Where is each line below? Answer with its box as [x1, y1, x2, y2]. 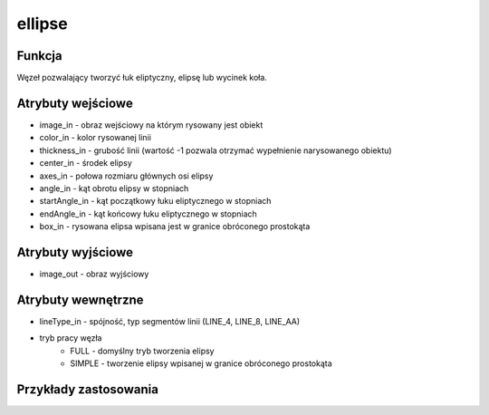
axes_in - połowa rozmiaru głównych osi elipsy [39, 170, 214, 181]
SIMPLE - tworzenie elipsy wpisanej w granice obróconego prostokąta [70, 358, 332, 369]
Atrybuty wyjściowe [16, 245, 134, 260]
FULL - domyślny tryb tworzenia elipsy [70, 345, 215, 356]
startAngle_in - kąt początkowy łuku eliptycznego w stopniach [39, 196, 272, 207]
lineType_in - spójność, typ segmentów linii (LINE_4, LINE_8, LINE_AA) [39, 315, 301, 326]
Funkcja [16, 48, 62, 63]
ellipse [16, 14, 68, 34]
